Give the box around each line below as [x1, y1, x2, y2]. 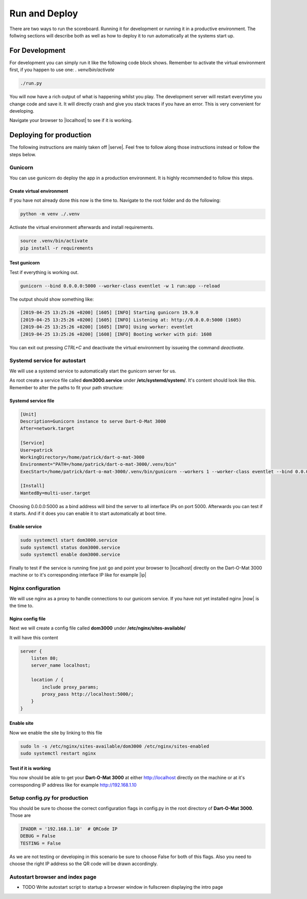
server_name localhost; [31, 662, 91, 668]
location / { [31, 677, 64, 683]
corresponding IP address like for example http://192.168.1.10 [9, 782, 137, 788]
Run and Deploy [9, 8, 78, 19]
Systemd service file [9, 398, 55, 404]
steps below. [9, 151, 36, 157]
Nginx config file [9, 615, 46, 622]
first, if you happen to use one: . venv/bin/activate [9, 67, 115, 73]
